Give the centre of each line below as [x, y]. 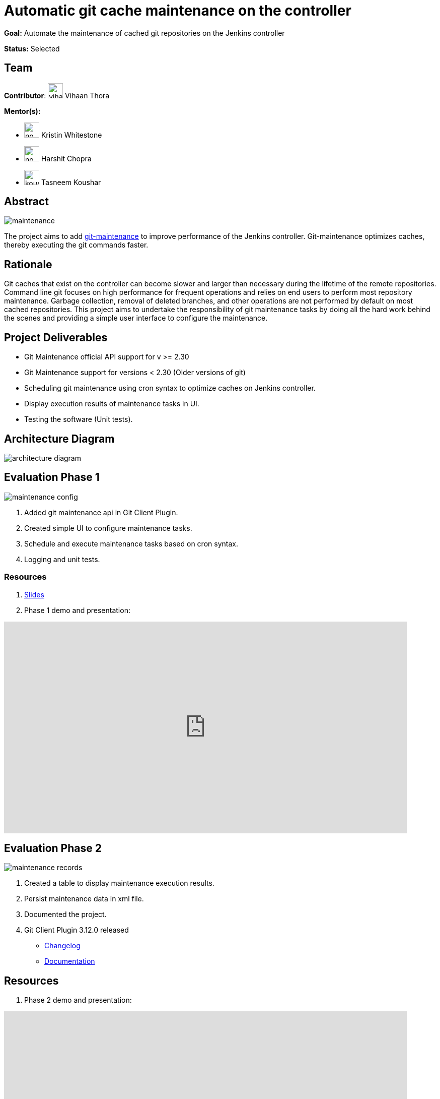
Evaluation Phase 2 [53, 848]
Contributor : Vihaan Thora [57, 95]
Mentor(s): [22, 111]
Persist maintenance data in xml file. [84, 899]
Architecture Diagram [59, 439]
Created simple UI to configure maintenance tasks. [108, 528]
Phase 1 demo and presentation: [77, 610]
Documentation [70, 961]
